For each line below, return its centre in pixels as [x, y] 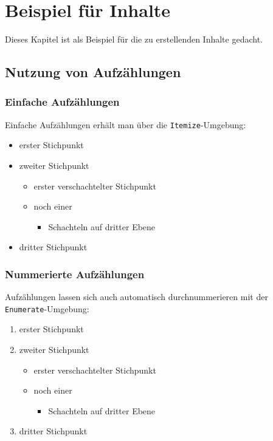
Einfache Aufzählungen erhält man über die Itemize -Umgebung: [126, 124]
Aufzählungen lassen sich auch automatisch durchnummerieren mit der [136, 297]
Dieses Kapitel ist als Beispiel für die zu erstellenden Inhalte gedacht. [134, 39]
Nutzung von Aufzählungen [93, 72]
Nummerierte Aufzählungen [75, 274]
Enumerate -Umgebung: [47, 308]
